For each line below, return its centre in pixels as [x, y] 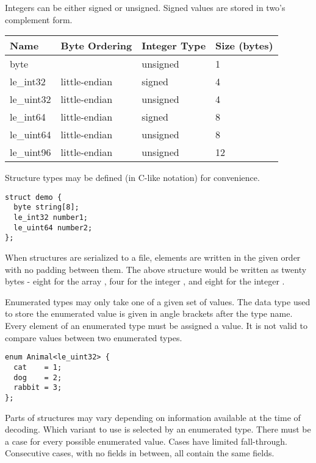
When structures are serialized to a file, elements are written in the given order [153, 257]
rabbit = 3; [38, 388]
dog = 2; [38, 377]
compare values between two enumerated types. [94, 337]
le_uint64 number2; [53, 228]
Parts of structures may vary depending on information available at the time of [153, 417]
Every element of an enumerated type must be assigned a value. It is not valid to [156, 326]
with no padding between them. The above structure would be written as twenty [156, 269]
